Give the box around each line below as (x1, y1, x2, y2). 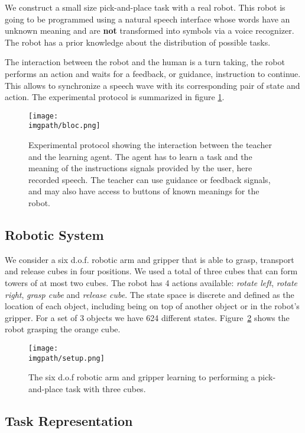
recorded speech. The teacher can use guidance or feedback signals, (28, 173, 271, 185)
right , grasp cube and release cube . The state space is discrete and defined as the (5, 288, 294, 300)
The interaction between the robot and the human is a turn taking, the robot (5, 56, 285, 68)
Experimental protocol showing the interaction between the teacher (28, 139, 272, 151)
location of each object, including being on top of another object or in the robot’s (5, 300, 300, 312)
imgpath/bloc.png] (28, 121, 100, 130)
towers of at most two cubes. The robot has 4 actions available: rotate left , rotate (5, 277, 298, 289)
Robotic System (5, 226, 104, 244)
